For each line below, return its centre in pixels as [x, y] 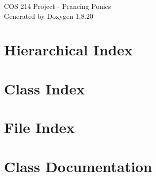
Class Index [44, 88]
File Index [39, 127]
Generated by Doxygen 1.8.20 [49, 16]
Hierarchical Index [68, 50]
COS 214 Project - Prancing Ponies [58, 6]
